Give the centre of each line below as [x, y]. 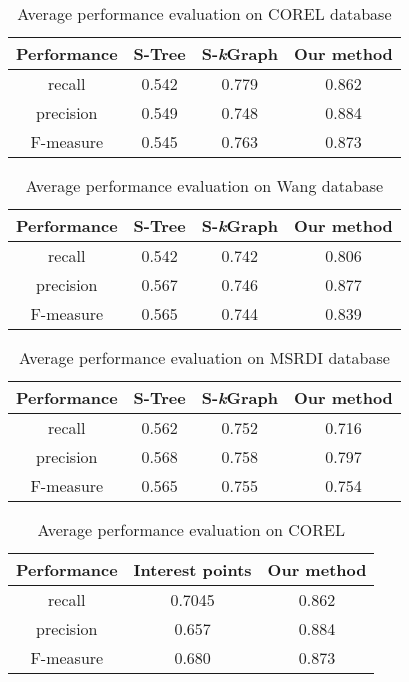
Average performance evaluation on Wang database [204, 185]
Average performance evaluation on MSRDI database [204, 357]
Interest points [192, 569]
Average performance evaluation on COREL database [204, 13]
